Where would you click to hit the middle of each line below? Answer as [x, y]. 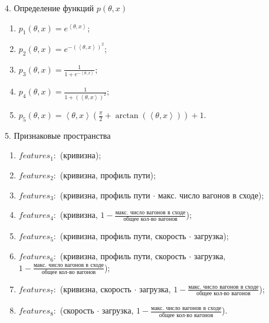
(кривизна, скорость [96, 288]
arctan [127, 116]
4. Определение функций [50, 8]
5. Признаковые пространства [58, 135]
